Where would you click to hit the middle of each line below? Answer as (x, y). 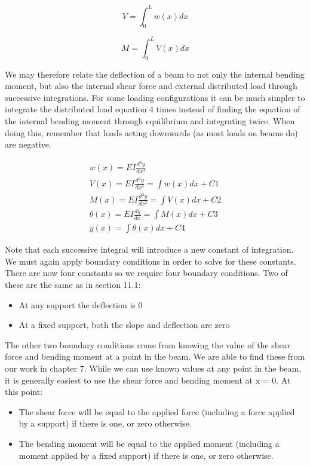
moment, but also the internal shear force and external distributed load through (151, 86)
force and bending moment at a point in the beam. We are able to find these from (155, 356)
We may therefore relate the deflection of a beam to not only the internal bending (155, 74)
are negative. (28, 144)
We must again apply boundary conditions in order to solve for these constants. (151, 261)
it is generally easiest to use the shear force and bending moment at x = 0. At (148, 380)
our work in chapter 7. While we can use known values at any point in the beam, (153, 368)
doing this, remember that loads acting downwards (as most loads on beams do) (151, 132)
